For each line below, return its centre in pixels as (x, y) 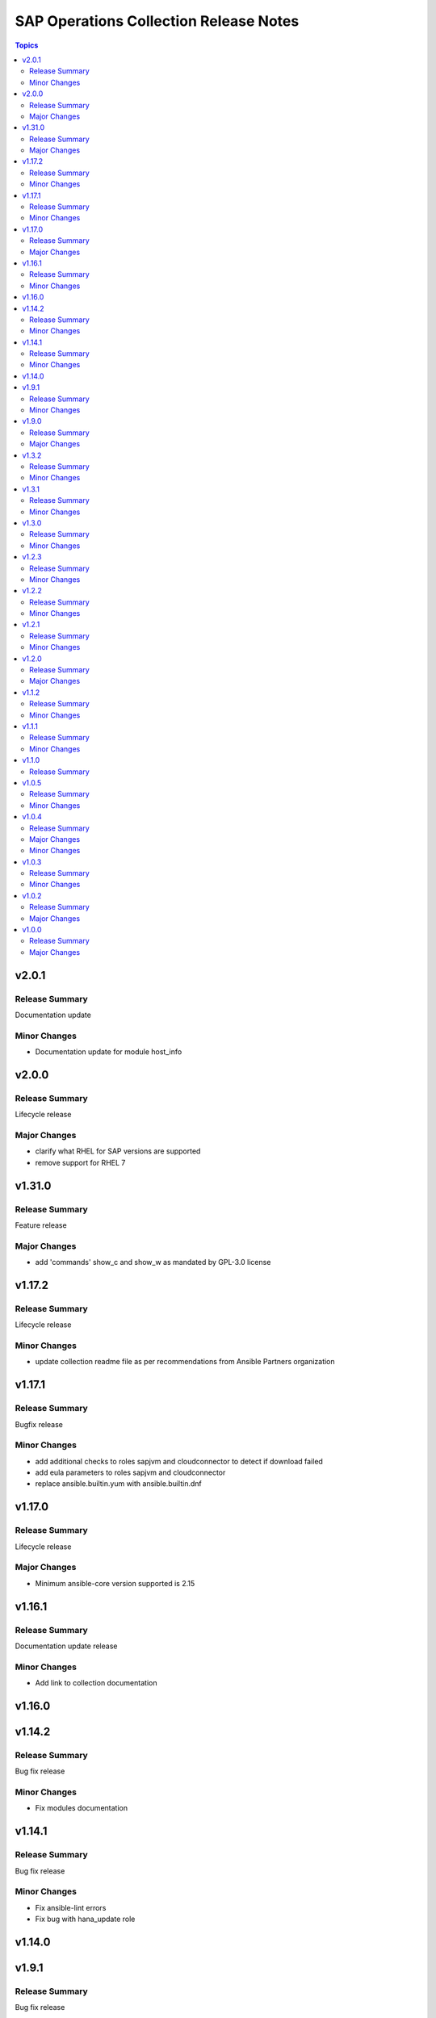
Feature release (41, 1225)
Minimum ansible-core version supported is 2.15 (115, 1583)
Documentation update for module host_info (109, 1052)
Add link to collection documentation (96, 1683)
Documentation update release (66, 1646)
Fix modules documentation (82, 1808)
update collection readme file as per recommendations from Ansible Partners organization (185, 1362)
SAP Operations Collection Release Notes (157, 21)
